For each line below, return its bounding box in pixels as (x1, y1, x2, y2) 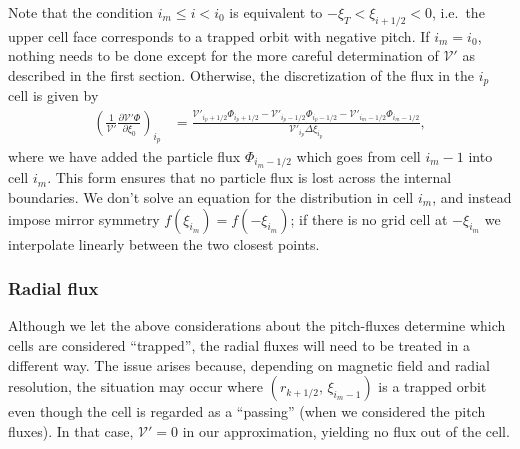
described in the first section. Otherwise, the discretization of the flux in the (8, 64, 475, 85)
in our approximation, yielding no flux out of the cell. (182, 420, 510, 441)
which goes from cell (296, 145, 421, 166)
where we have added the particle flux (8, 145, 241, 166)
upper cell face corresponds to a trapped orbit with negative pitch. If (8, 25, 430, 46)
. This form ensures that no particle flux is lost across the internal (47, 167, 452, 188)
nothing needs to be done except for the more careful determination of (8, 45, 439, 66)
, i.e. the (431, 2, 485, 22)
